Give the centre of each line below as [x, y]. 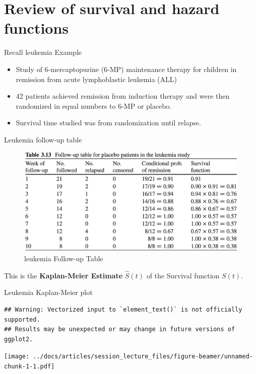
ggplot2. [19, 339]
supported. [22, 319]
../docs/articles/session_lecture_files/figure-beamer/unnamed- [143, 357]
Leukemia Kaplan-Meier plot [48, 292]
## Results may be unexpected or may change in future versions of [120, 329]
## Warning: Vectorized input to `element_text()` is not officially [123, 309]
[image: [17, 357]
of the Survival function [183, 275]
